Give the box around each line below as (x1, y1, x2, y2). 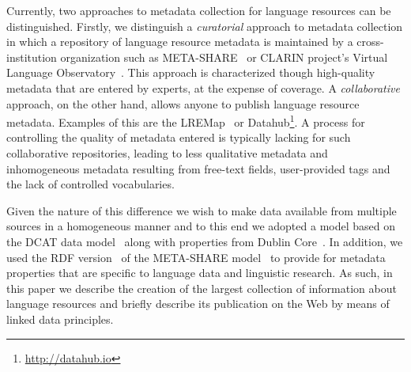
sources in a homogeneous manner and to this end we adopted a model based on (6, 218, 395, 234)
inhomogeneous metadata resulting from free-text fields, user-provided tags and (6, 160, 390, 177)
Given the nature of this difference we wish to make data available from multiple (6, 202, 397, 218)
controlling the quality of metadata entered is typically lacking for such (6, 129, 351, 146)
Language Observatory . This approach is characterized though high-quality (6, 64, 375, 81)
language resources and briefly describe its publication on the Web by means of (6, 295, 390, 312)
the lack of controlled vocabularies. (6, 176, 175, 192)
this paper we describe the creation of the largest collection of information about (6, 279, 397, 296)
